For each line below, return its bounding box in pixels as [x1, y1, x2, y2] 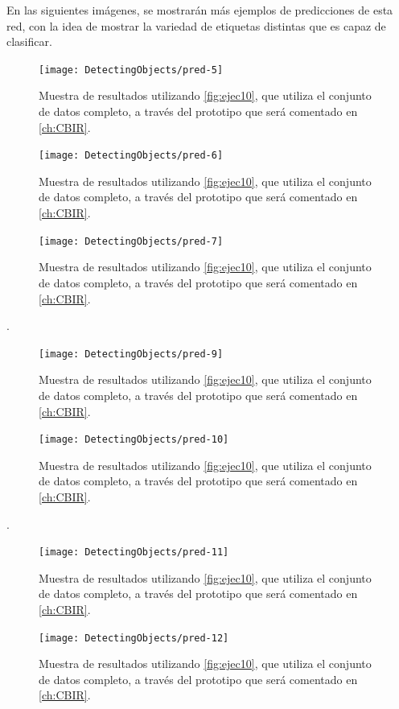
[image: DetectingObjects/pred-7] [39, 235, 224, 247]
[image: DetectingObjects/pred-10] [39, 434, 229, 446]
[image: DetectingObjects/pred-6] [39, 150, 224, 162]
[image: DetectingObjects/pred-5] [39, 64, 224, 76]
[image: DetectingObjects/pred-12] [39, 632, 229, 644]
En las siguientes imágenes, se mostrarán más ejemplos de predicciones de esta [6, 2, 393, 18]
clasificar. [6, 33, 52, 50]
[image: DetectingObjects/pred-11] [39, 546, 229, 559]
